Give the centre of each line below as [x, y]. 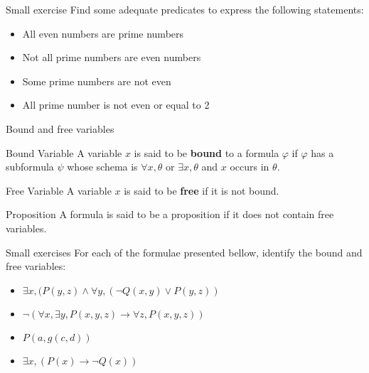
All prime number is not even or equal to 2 [116, 105]
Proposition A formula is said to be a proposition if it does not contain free [170, 214]
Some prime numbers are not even [97, 81]
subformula [30, 167]
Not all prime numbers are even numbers [112, 57]
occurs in [250, 167]
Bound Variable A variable [64, 152]
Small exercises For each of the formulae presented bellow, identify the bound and [184, 252]
